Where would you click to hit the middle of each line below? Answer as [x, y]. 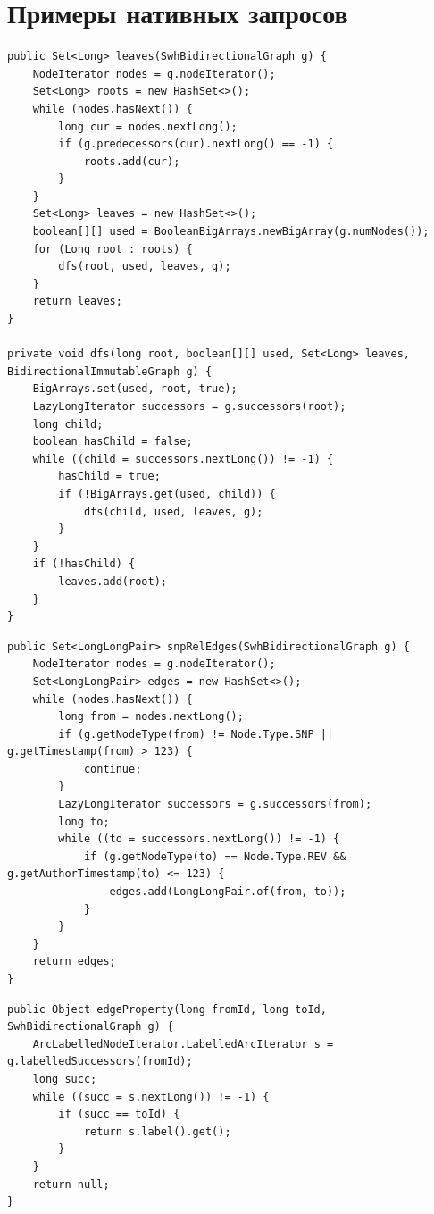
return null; [71, 1184]
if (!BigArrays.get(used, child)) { [167, 494]
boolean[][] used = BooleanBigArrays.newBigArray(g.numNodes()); [231, 232]
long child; [68, 424]
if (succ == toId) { [119, 1114]
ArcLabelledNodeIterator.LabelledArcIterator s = [183, 1044]
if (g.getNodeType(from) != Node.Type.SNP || [196, 734]
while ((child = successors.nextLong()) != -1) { [183, 459]
